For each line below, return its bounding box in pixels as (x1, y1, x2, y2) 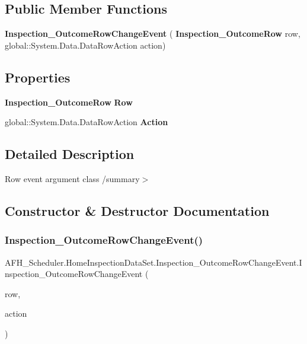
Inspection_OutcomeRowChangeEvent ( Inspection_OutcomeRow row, (5, 27, 300, 40)
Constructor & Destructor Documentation (5, 201, 270, 219)
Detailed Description (5, 145, 135, 163)
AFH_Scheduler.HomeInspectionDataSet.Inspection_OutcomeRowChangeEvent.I (5, 256, 302, 268)
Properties (5, 68, 71, 86)
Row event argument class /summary (5, 172, 140, 184)
